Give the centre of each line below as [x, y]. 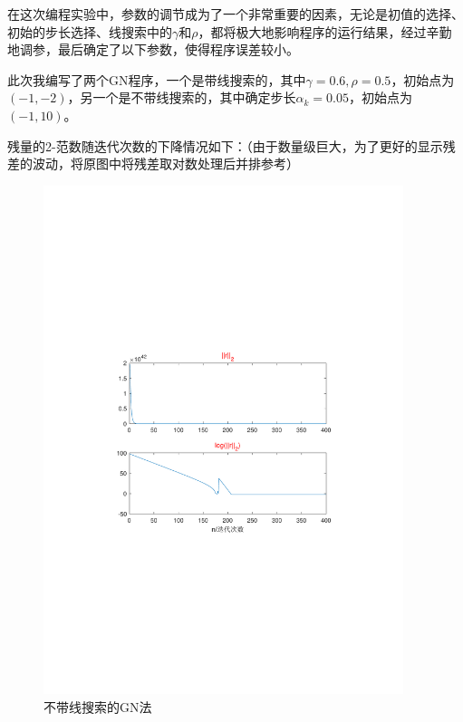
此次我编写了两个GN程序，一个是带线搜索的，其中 [157, 79]
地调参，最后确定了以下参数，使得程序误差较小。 [153, 49]
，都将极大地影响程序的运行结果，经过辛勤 [325, 31]
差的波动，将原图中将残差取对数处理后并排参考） [153, 164]
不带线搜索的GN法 [98, 706]
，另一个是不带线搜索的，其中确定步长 [182, 97]
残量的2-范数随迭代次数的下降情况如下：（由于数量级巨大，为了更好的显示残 [231, 145]
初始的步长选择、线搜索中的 [90, 31]
